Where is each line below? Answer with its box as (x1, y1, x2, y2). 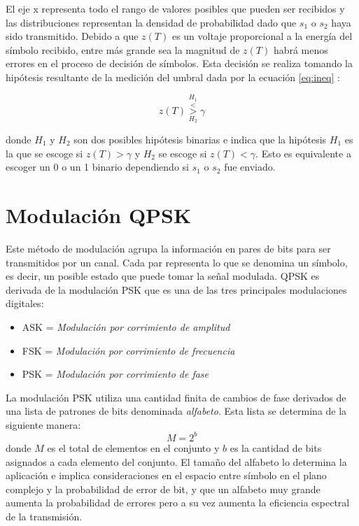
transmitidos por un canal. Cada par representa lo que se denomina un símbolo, (6, 255, 348, 269)
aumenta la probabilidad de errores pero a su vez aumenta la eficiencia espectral (6, 495, 350, 510)
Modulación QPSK (6, 201, 192, 229)
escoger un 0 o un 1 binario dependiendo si (6, 159, 189, 174)
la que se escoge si (6, 145, 83, 160)
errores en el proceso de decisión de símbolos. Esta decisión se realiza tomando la (6, 56, 353, 71)
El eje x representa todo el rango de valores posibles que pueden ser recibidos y (6, 1, 345, 15)
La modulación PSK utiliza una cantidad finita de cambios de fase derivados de (6, 390, 346, 404)
